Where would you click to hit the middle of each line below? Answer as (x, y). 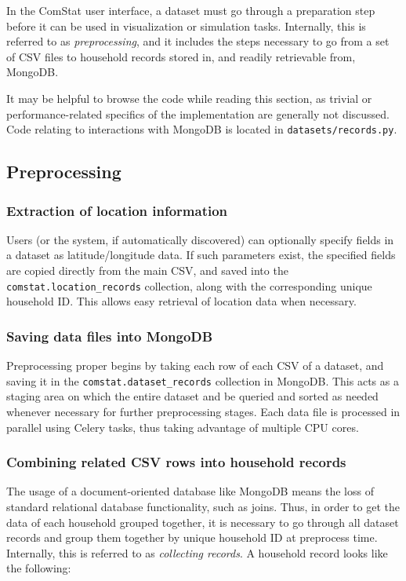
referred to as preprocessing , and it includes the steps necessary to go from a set (198, 41)
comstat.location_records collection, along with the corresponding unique (189, 285)
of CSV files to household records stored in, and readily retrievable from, (181, 56)
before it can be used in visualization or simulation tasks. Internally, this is (186, 26)
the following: (39, 568)
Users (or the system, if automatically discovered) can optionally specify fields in (200, 239)
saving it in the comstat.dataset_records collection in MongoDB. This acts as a (203, 380)
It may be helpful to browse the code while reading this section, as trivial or (189, 98)
